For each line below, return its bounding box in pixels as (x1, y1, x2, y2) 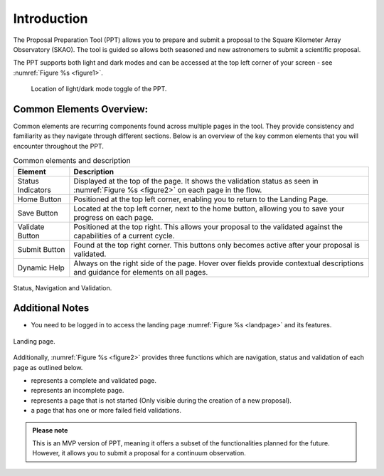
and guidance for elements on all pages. (73, 267, 208, 277)
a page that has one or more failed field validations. (31, 406, 181, 415)
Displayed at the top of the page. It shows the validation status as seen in (73, 176, 319, 186)
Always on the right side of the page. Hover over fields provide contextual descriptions (73, 258, 364, 268)
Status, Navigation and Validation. (13, 283, 112, 292)
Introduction (13, 11, 88, 26)
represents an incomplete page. (31, 386, 124, 395)
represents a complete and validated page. (31, 376, 156, 385)
